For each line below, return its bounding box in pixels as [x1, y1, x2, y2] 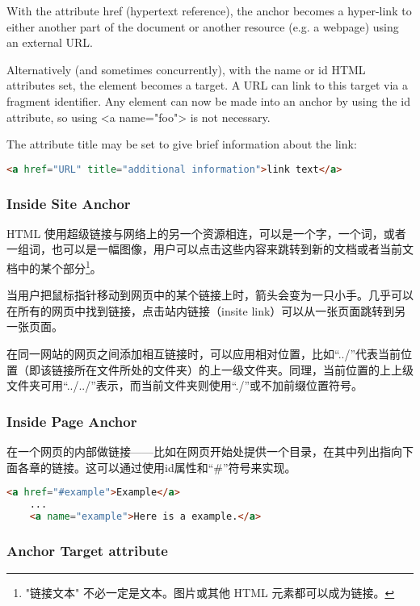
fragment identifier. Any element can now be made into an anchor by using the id [6, 92, 410, 109]
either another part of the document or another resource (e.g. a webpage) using [6, 18, 399, 35]
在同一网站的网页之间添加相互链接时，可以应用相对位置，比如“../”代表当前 [6, 345, 401, 362]
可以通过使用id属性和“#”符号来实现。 [96, 458, 296, 475]
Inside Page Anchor [6, 411, 137, 431]
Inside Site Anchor [6, 193, 131, 213]
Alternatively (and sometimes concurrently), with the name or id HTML [6, 61, 366, 77]
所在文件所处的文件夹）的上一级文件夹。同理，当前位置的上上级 [73, 361, 414, 378]
